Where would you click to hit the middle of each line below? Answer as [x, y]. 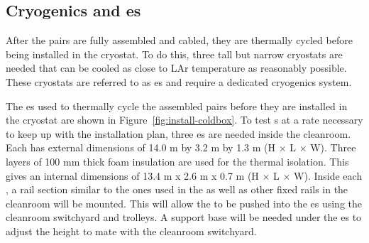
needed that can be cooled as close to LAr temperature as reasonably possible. [176, 68]
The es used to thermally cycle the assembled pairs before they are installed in [177, 106]
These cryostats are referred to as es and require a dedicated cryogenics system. [179, 81]
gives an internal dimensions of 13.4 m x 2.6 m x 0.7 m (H [132, 175]
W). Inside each [328, 175]
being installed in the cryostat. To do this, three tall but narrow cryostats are [174, 54]
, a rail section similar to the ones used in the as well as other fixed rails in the [177, 189]
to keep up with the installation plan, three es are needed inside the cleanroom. [178, 133]
